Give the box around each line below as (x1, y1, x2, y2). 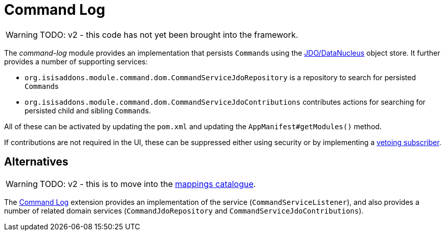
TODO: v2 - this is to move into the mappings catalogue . (39, 178, 256, 189)
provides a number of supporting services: (4, 57, 148, 66)
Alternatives (4, 155, 69, 169)
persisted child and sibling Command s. (25, 106, 151, 115)
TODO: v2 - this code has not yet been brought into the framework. (39, 29, 298, 40)
